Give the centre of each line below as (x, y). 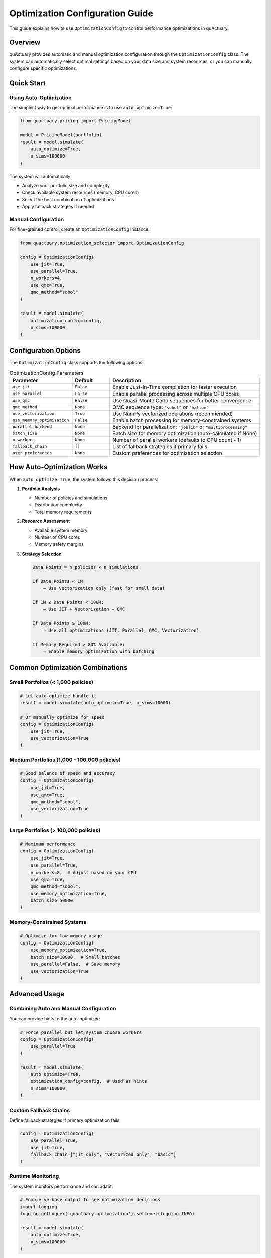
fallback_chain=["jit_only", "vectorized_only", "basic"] (103, 1155)
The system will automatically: (41, 176)
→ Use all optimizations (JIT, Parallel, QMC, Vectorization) (121, 631)
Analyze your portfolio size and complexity (66, 186)
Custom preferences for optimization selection (168, 453)
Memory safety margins (59, 544)
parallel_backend (32, 427)
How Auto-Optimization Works (58, 467)
